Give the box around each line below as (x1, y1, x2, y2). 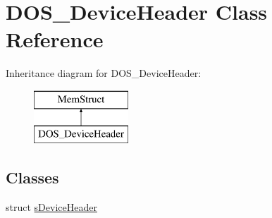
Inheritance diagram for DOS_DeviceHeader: (6, 66, 202, 80)
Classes (6, 166, 59, 188)
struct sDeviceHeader (6, 200, 97, 214)
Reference (6, 25, 104, 54)
